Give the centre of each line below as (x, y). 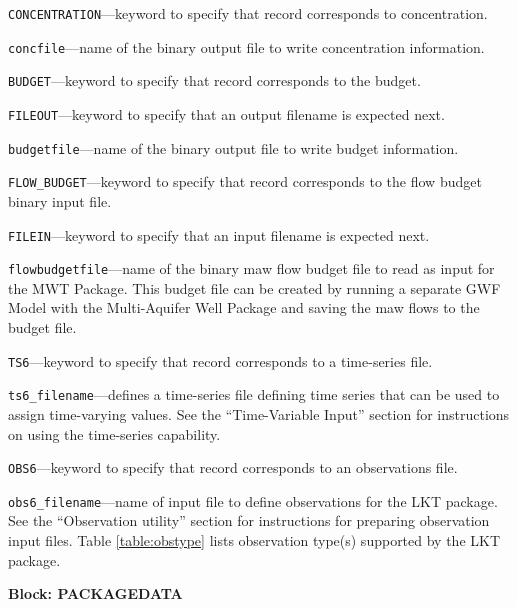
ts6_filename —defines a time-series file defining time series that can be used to (254, 394)
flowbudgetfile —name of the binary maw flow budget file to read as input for (251, 268)
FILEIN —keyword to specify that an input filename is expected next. (219, 234)
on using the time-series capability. (114, 433)
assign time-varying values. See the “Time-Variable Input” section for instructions (259, 413)
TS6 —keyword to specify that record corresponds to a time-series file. (220, 360)
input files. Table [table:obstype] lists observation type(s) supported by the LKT (254, 540)
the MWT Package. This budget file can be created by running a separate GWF (254, 287)
